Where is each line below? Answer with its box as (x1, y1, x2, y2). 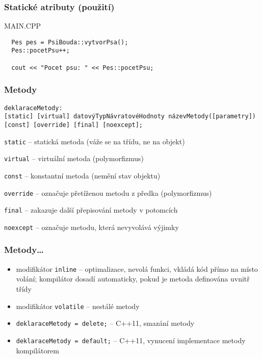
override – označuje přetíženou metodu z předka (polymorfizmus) (4, 187, 212, 198)
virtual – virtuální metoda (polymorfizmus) (4, 153, 144, 164)
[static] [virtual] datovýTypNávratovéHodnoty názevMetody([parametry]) (4, 113, 256, 120)
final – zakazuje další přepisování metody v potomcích (4, 204, 178, 215)
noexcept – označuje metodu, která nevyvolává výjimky (4, 221, 179, 232)
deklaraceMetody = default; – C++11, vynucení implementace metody (16, 335, 246, 345)
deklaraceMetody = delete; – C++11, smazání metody (16, 318, 195, 328)
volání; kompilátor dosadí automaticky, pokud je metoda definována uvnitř (16, 273, 250, 284)
